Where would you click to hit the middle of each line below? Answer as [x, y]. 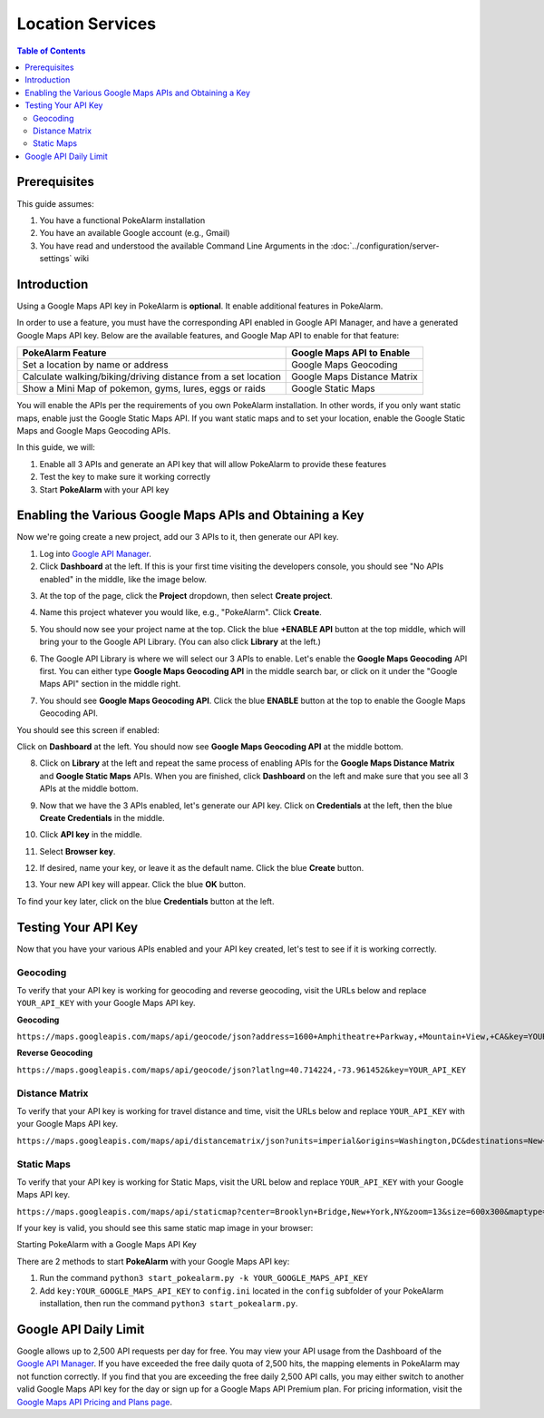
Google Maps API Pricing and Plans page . [94, 1402]
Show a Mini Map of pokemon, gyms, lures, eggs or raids [144, 388]
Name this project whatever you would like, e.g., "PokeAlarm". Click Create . [180, 612]
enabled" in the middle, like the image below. [123, 579]
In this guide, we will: [56, 447]
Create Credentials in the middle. [102, 817]
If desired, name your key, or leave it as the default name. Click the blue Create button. [202, 868]
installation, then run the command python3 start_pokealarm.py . [169, 1304]
